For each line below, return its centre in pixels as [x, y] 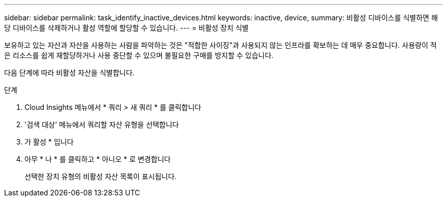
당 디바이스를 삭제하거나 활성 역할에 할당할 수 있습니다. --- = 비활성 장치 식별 [127, 28]
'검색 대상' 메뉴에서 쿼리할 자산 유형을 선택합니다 [102, 124]
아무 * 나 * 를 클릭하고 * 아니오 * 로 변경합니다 [98, 159]
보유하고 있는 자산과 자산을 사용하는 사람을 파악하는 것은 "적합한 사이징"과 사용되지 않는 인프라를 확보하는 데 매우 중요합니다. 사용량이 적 [220, 45]
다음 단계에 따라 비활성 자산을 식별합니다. [69, 73]
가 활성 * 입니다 [49, 142]
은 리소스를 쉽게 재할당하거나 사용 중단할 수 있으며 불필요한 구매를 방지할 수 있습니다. [139, 55]
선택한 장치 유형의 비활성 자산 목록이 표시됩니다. [101, 176]
